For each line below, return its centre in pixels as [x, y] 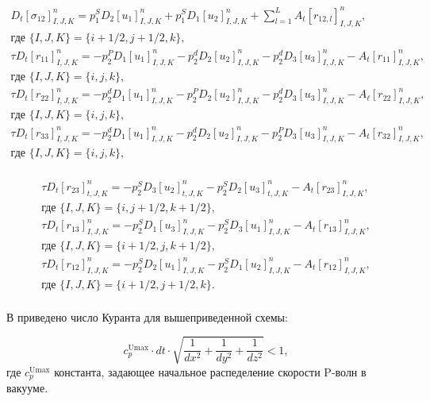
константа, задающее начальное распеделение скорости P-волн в [210, 371]
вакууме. [27, 388]
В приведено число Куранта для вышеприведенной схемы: [147, 316]
